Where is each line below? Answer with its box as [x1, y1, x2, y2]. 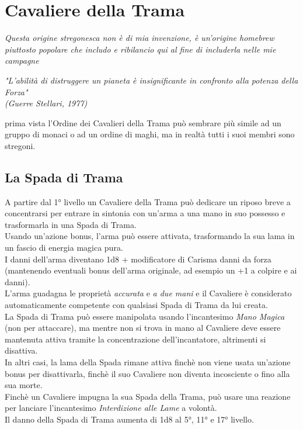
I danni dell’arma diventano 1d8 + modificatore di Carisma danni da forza [5, 252, 271, 265]
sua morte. [5, 379, 43, 391]
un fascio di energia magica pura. [5, 241, 123, 254]
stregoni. [5, 139, 36, 151]
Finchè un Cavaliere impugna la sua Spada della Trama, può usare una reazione [5, 390, 291, 402]
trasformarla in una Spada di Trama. [5, 218, 137, 230]
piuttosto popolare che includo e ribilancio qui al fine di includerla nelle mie [5, 43, 276, 55]
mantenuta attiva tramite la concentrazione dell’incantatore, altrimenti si [5, 333, 266, 345]
